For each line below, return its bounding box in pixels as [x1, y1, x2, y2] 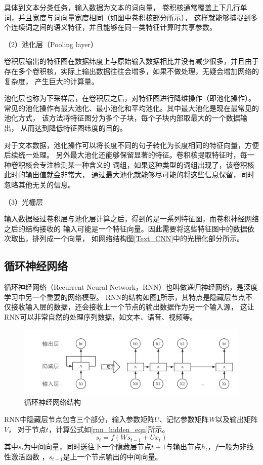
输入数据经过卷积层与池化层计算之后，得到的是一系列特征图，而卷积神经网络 [4, 213, 259, 224]
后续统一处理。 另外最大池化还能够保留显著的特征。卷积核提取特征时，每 [4, 149, 247, 160]
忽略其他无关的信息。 [4, 179, 75, 189]
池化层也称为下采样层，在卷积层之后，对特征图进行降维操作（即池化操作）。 [4, 93, 255, 103]
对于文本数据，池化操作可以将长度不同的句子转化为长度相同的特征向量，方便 [4, 139, 259, 150]
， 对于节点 [8, 423, 46, 434]
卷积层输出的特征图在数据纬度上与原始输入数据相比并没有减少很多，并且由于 [4, 56, 259, 66]
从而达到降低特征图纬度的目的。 [20, 122, 127, 133]
